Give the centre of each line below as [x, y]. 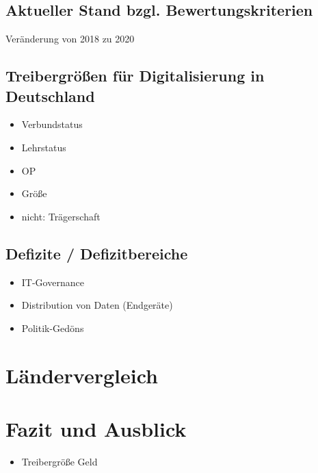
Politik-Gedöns [53, 328]
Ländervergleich [82, 375]
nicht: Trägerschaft [61, 216]
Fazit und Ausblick [96, 428]
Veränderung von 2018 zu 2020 [70, 39]
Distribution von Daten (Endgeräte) [97, 305]
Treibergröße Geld [59, 461]
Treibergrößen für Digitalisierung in [135, 76]
